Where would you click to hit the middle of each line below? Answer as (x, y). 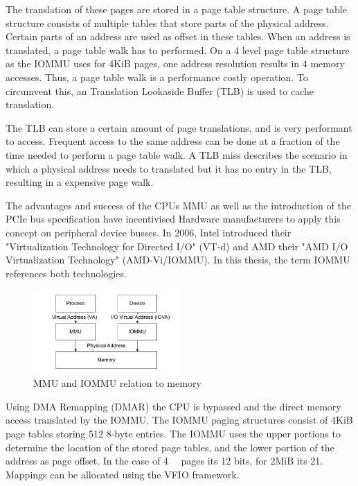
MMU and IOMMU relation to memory (117, 383)
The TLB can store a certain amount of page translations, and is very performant (179, 127)
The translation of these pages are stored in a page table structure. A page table (176, 9)
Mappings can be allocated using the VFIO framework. (123, 474)
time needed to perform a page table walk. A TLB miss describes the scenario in (177, 154)
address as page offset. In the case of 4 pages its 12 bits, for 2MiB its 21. (164, 461)
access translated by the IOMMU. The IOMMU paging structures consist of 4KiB (179, 420)
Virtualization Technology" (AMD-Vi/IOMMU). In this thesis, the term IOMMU (178, 260)
